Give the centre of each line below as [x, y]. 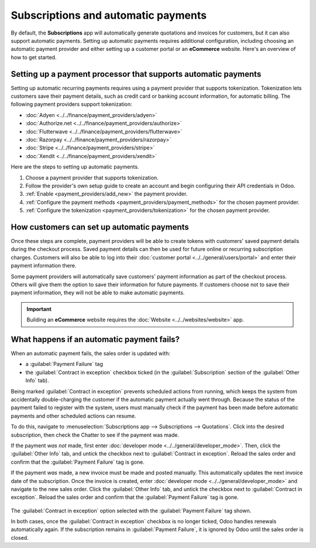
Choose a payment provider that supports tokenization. [92, 177]
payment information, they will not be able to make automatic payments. [98, 293]
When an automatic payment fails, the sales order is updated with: [91, 354]
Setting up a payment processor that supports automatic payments [136, 74]
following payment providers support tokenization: [72, 104]
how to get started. [34, 57]
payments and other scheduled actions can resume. [74, 416]
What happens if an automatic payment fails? [95, 339]
